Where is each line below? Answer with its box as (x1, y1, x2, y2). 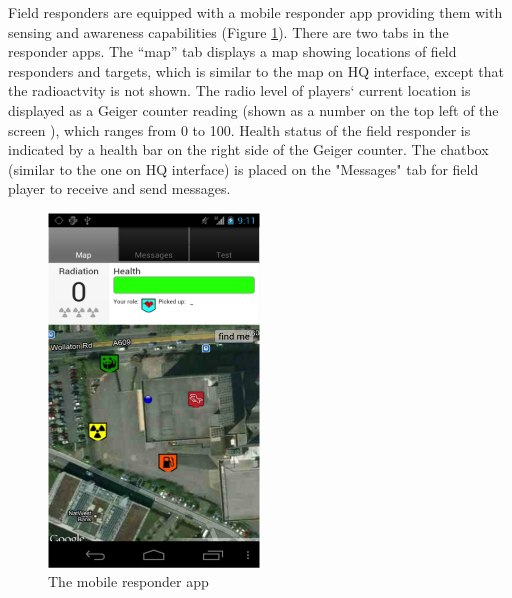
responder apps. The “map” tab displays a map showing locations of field (8, 41, 457, 62)
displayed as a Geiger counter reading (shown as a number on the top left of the (8, 99, 499, 120)
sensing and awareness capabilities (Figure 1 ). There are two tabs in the (8, 21, 449, 42)
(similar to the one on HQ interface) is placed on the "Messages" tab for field (8, 158, 479, 179)
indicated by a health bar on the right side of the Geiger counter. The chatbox (8, 139, 489, 160)
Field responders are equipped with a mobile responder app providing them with (8, 2, 503, 22)
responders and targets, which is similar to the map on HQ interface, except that (8, 60, 505, 81)
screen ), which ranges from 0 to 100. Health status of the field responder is (8, 119, 471, 140)
